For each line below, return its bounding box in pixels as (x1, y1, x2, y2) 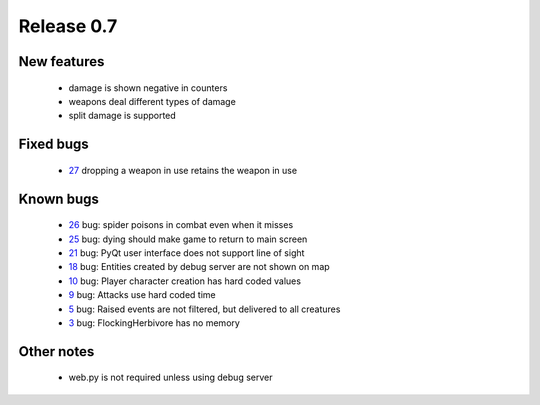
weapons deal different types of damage (68, 95, 237, 107)
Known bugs (18, 190, 100, 207)
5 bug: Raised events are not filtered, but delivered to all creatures (68, 303, 341, 315)
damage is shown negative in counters (68, 81, 228, 94)
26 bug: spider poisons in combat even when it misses (68, 219, 294, 231)
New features (18, 53, 105, 70)
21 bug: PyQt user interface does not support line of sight (68, 246, 305, 259)
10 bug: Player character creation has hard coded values (68, 275, 302, 287)
